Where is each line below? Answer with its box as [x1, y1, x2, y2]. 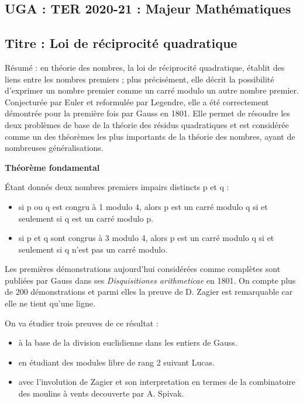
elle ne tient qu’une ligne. [5, 297, 95, 309]
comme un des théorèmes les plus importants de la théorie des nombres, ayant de [5, 130, 295, 142]
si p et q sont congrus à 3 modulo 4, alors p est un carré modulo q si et [18, 232, 274, 244]
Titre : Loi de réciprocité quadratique [5, 34, 237, 52]
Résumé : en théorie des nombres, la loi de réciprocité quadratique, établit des [5, 61, 285, 73]
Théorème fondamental [5, 161, 100, 173]
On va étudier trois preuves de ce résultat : [5, 316, 159, 329]
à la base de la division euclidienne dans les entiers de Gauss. [18, 336, 237, 349]
